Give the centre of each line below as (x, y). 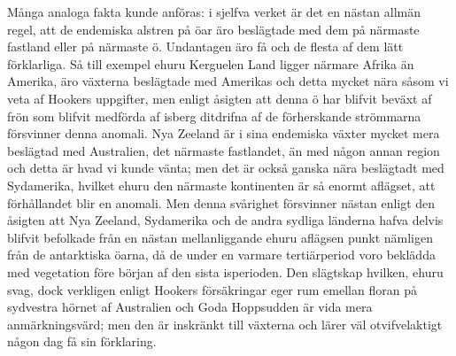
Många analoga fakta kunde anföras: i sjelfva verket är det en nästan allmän (214, 12)
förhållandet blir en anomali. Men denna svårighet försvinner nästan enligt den (221, 202)
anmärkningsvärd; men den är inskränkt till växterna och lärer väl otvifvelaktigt (225, 324)
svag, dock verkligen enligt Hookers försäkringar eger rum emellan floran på (212, 289)
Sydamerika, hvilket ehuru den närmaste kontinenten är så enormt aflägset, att (221, 185)
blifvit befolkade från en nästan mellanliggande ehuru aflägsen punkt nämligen (220, 237)
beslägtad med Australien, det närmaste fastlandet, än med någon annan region (224, 150)
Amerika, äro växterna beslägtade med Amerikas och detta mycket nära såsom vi (228, 81)
